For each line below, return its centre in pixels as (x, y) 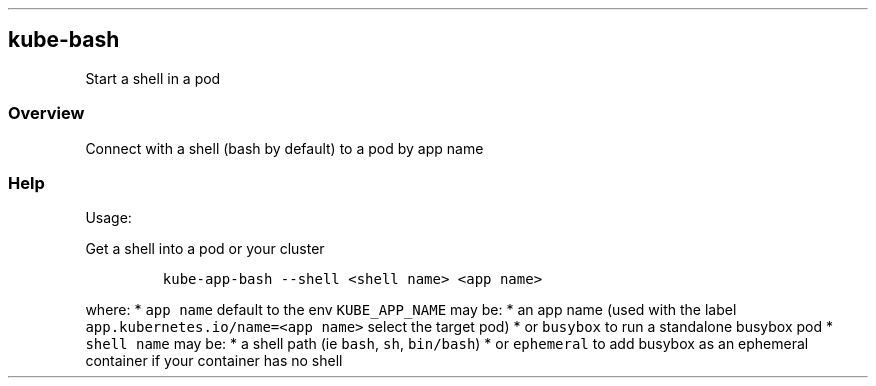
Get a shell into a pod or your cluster (205, 249)
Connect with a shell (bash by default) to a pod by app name (284, 148)
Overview (46, 113)
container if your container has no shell (214, 361)
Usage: (108, 218)
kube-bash (64, 40)
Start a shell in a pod (153, 78)
